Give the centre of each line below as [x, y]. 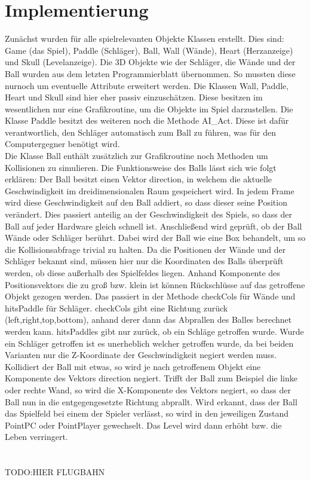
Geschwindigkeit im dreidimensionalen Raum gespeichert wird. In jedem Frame [150, 190]
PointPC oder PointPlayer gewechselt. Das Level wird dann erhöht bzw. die [143, 425]
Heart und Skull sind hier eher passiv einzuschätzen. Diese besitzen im [134, 97]
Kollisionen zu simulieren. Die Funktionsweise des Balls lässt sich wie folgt [141, 167]
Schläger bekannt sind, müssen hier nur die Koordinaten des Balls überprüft [144, 261]
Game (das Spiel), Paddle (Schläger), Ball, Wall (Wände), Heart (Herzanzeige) [149, 50]
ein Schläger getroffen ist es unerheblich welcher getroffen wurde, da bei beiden [149, 343]
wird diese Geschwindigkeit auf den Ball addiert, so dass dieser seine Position [146, 202]
